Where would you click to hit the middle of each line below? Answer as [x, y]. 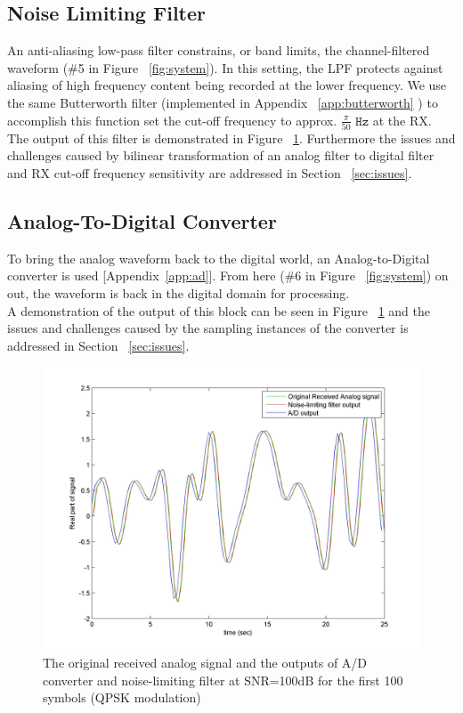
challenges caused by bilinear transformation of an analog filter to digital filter [221, 155]
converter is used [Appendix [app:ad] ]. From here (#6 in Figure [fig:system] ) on [228, 275]
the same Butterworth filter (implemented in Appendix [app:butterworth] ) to [223, 102]
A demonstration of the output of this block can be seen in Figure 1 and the [219, 310]
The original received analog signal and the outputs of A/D [205, 663]
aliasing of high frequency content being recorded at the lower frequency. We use [227, 85]
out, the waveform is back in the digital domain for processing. [179, 293]
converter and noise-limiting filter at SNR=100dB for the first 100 [223, 680]
